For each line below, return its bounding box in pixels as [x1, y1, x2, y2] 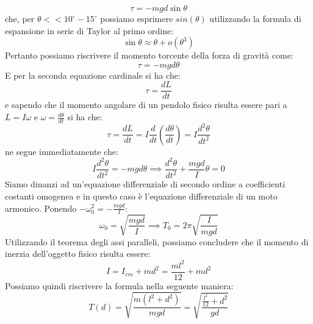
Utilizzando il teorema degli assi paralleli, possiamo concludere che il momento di [5, 235, 309, 248]
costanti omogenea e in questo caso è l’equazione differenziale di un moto [5, 189, 278, 202]
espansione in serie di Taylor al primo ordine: [5, 24, 174, 37]
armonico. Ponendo [5, 201, 77, 214]
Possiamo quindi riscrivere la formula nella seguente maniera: [5, 279, 234, 292]
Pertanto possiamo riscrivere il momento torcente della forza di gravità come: [5, 49, 293, 62]
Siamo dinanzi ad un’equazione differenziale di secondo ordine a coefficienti [5, 178, 286, 190]
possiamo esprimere [100, 12, 173, 24]
